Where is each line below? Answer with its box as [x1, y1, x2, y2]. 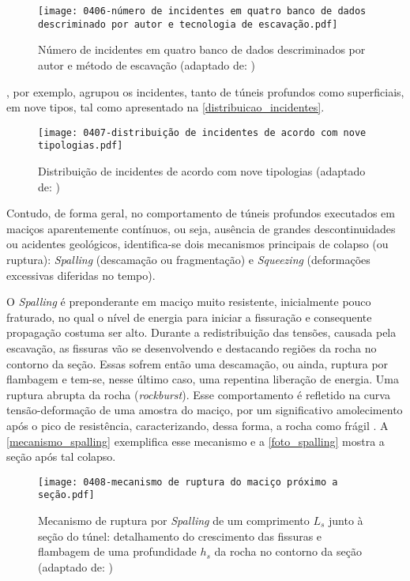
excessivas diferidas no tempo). [6, 266, 156, 283]
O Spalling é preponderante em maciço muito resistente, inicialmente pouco [6, 293, 371, 310]
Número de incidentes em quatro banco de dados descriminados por [38, 41, 366, 58]
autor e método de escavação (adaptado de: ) [38, 56, 256, 73]
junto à [329, 512, 363, 528]
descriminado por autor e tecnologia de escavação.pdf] [38, 18, 338, 30]
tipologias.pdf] [38, 140, 123, 152]
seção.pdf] [38, 489, 95, 501]
